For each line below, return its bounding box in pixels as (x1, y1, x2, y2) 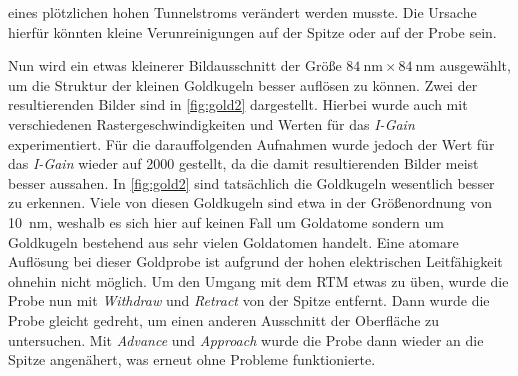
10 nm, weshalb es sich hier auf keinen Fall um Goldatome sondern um (8, 211, 444, 232)
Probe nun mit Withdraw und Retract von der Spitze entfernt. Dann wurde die (8, 290, 490, 311)
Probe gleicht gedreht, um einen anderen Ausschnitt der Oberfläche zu (8, 309, 440, 330)
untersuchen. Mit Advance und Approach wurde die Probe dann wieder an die (8, 329, 484, 350)
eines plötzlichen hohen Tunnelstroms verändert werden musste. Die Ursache (8, 2, 477, 22)
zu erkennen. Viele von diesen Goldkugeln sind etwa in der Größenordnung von (8, 192, 492, 213)
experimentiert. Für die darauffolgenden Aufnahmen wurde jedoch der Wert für (8, 133, 495, 154)
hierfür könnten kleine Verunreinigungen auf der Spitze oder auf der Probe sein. (8, 21, 497, 42)
